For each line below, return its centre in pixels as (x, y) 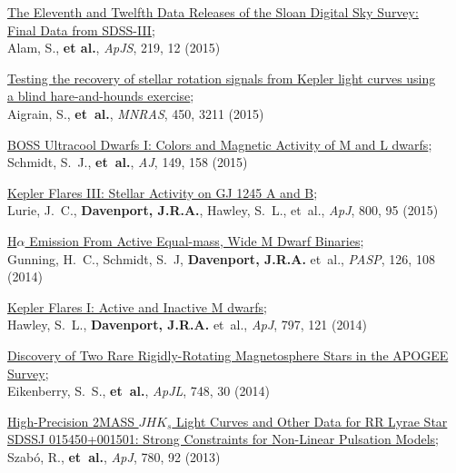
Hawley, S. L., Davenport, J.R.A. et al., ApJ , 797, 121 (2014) (187, 325)
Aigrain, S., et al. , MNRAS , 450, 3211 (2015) (136, 113)
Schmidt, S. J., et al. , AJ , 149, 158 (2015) (128, 162)
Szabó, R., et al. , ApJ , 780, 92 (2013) (114, 456)
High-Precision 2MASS (71, 421)
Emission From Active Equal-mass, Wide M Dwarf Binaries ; (197, 240)
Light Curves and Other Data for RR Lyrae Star (312, 421)
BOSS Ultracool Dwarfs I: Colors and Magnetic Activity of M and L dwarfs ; (220, 144)
